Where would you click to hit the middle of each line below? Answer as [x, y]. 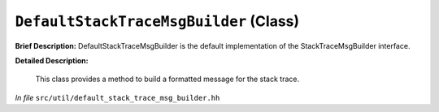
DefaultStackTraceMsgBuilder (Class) [157, 21]
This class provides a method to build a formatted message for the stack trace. [167, 79]
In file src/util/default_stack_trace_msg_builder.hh [117, 97]
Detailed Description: [52, 60]
